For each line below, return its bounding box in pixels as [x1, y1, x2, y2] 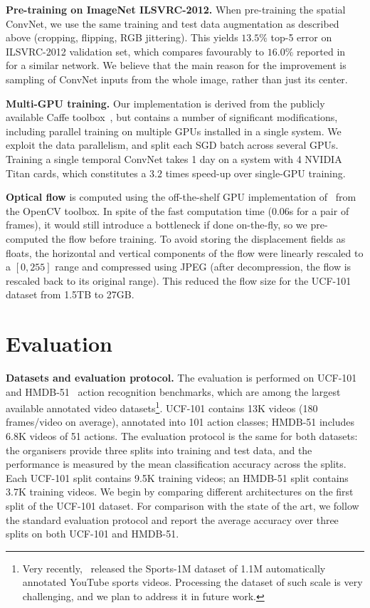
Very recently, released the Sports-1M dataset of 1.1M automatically [22, 560, 326, 575]
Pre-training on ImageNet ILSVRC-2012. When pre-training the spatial [6, 2, 346, 16]
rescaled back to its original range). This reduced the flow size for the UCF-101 [6, 273, 351, 288]
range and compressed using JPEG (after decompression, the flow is [55, 259, 351, 274]
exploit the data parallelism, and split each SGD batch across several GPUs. [6, 137, 339, 152]
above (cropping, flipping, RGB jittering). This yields [6, 30, 238, 45]
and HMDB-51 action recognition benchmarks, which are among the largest [6, 384, 341, 399]
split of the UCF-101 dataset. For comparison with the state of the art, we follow [6, 498, 359, 513]
